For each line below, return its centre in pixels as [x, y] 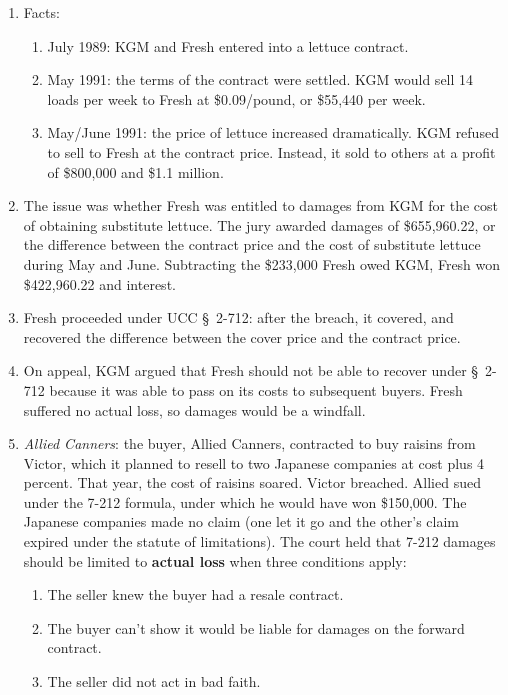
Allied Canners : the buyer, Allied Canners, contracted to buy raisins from [249, 443]
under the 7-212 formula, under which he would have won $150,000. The [245, 501]
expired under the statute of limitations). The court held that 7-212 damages [259, 541]
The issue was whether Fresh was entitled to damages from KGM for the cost [260, 205]
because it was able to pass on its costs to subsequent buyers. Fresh [256, 389]
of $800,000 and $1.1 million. [135, 171]
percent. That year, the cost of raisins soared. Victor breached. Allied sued [252, 482]
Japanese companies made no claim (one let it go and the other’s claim [241, 521]
